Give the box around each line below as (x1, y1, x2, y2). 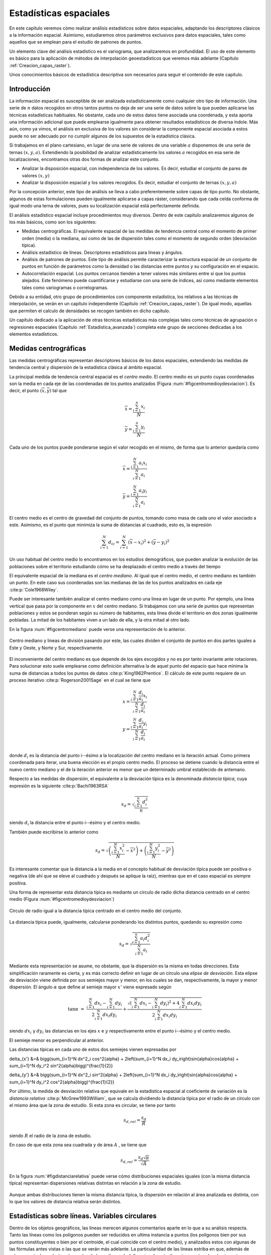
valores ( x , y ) (22, 172, 50, 178)
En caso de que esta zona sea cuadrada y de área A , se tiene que (9, 1142, 147, 1148)
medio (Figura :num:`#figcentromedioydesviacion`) (9, 896, 115, 902)
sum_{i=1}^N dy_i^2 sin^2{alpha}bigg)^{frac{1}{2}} (9, 1063, 113, 1069)
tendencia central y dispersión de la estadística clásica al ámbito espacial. (9, 364, 163, 370)
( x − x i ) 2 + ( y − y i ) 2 (128, 538, 170, 546)
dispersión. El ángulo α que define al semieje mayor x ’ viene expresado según (9, 984, 172, 990)
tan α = (68, 1006, 85, 1012)
